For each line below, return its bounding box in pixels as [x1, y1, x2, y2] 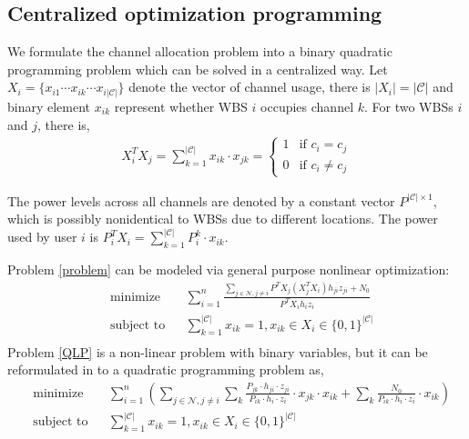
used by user [7, 227, 77, 246]
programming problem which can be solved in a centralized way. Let [7, 59, 388, 78]
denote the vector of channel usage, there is [128, 77, 371, 96]
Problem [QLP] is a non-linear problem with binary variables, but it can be [7, 342, 428, 361]
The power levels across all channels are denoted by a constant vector [7, 191, 395, 210]
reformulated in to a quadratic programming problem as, [7, 360, 324, 379]
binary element [7, 96, 91, 115]
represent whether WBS [114, 96, 248, 115]
